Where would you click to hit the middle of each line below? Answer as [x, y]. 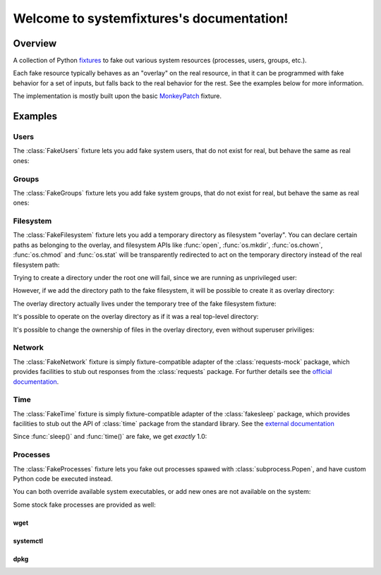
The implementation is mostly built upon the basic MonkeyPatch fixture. [117, 96]
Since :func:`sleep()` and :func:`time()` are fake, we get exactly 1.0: [110, 437]
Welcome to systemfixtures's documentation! [151, 18]
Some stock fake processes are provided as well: [84, 504]
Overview [35, 43]
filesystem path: [36, 265]
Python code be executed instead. [63, 478]
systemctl [28, 540]
